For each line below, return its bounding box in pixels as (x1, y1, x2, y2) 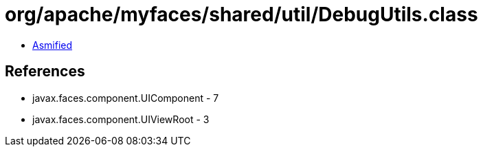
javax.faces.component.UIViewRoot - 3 (32, 113, 210, 125)
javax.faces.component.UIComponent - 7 (32, 91, 219, 104)
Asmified (32, 39, 73, 51)
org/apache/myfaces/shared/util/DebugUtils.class (5, 3, 478, 26)
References (5, 63, 85, 80)
